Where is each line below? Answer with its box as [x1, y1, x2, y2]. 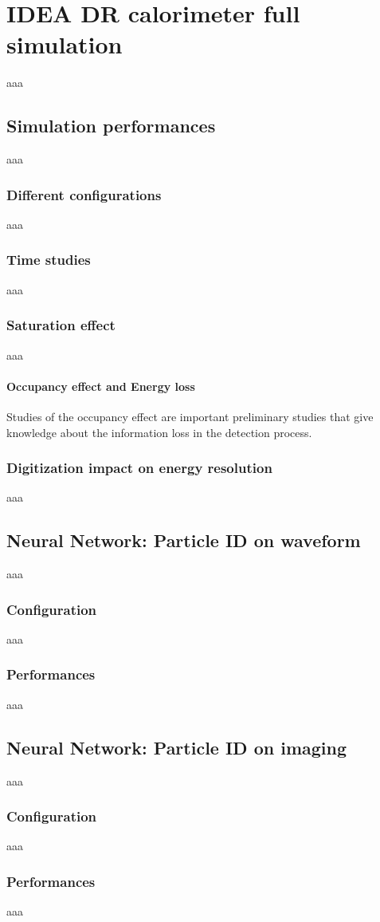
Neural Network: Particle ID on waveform [6, 528, 361, 553]
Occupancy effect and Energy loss [6, 377, 195, 394]
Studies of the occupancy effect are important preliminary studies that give [6, 408, 374, 424]
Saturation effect [6, 315, 116, 335]
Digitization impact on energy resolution [6, 458, 272, 478]
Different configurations [6, 184, 162, 204]
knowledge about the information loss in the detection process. [6, 424, 312, 440]
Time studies [6, 250, 91, 270]
